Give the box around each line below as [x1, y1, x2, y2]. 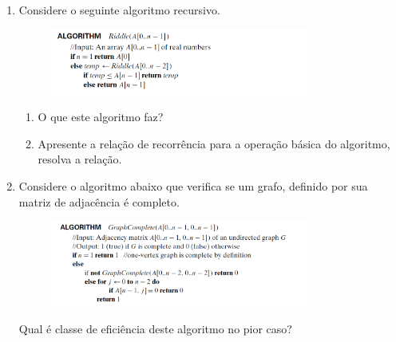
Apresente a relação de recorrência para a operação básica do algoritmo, [38, 135, 390, 151]
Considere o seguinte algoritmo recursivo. [18, 2, 220, 18]
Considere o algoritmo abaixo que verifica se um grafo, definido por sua [18, 177, 368, 194]
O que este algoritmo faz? [38, 108, 164, 125]
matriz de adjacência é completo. [18, 193, 180, 210]
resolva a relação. [38, 151, 122, 167]
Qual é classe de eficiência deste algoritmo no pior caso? [18, 320, 292, 336]
